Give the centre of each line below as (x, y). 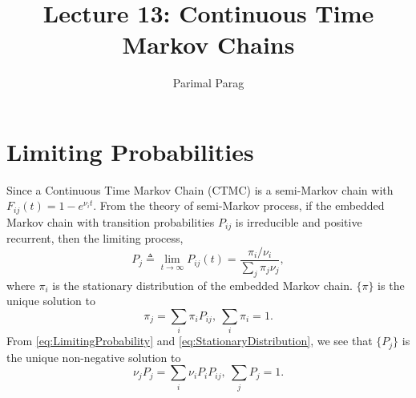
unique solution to (51, 301)
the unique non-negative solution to (94, 357)
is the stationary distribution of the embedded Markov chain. (202, 285)
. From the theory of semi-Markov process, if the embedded (239, 205)
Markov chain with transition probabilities (111, 221)
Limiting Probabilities (130, 151)
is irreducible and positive (299, 221)
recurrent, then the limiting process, (95, 238)
